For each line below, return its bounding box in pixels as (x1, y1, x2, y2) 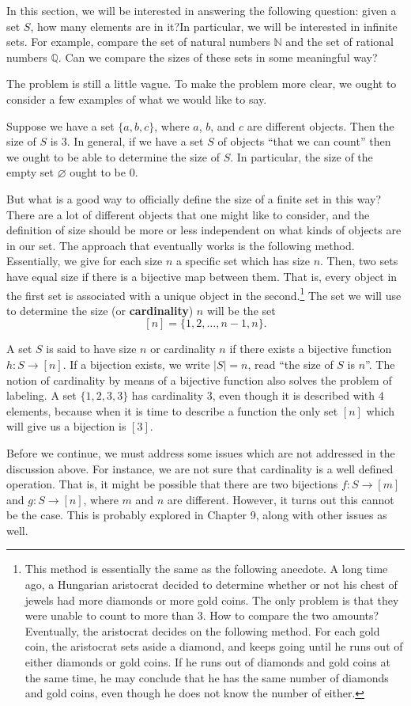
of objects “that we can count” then (217, 133, 391, 150)
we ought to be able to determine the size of (6, 148, 220, 165)
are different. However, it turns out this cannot (167, 491, 394, 507)
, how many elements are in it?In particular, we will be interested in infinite (30, 17, 398, 34)
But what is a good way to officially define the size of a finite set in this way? (6, 190, 382, 207)
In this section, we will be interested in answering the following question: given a (6, 2, 397, 18)
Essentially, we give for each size (6, 252, 163, 269)
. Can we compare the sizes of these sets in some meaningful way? (58, 48, 378, 65)
